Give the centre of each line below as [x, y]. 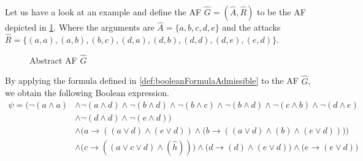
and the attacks [251, 27]
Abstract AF [53, 60]
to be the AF [281, 12]
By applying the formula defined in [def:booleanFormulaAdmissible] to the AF [152, 80]
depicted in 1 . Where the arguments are [80, 27]
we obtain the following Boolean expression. [87, 93]
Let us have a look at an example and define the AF [103, 12]
